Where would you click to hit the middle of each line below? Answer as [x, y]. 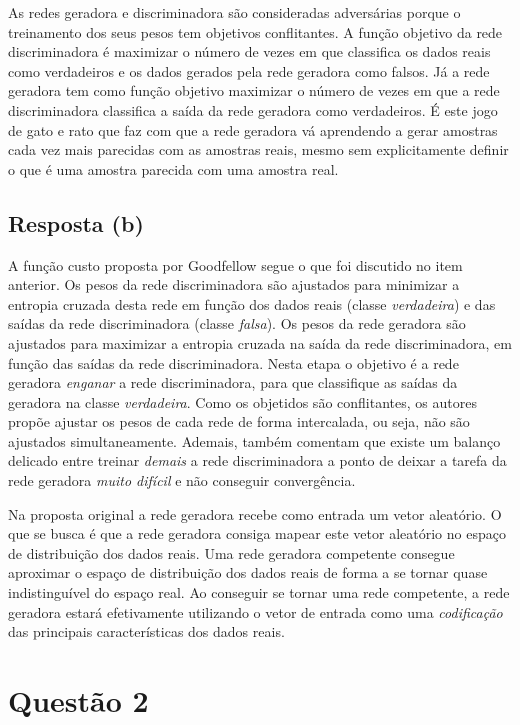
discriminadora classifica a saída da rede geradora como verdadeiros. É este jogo [253, 109]
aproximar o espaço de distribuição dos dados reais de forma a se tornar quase [248, 572]
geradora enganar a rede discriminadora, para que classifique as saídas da [233, 382]
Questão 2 [78, 700]
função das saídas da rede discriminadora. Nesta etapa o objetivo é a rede [233, 362]
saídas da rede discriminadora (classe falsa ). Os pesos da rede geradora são [237, 323]
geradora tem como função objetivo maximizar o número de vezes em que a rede [254, 90]
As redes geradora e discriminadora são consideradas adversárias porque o [234, 12]
